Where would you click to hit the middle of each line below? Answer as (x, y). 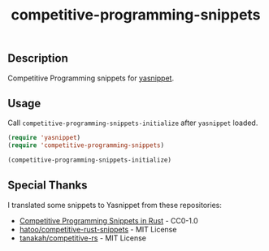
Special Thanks (48, 186)
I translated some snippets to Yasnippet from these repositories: (115, 205)
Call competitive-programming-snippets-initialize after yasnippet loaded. (133, 123)
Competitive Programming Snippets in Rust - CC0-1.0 (108, 220)
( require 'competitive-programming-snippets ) (86, 145)
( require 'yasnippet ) (44, 138)
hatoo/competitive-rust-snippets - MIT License (98, 229)
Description (38, 58)
